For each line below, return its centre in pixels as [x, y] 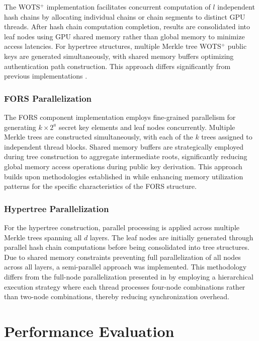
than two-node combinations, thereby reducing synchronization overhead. [117, 296]
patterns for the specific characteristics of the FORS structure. [100, 186]
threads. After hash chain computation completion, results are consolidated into [127, 26]
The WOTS [22, 7]
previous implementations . [46, 76]
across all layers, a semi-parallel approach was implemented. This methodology [125, 267]
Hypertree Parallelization [57, 208]
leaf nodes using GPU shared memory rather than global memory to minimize [124, 36]
